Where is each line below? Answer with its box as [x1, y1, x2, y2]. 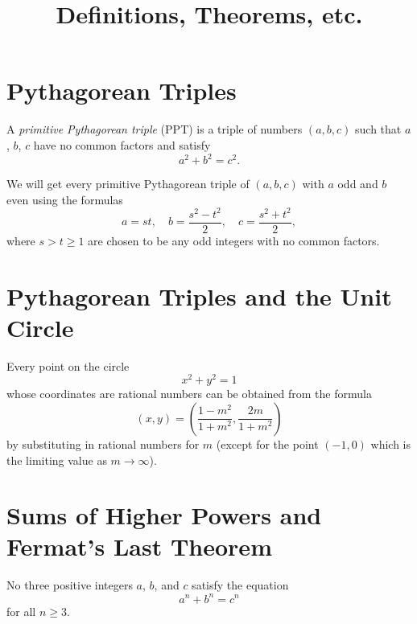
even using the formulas [6, 191, 123, 207]
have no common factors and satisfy [33, 136, 211, 153]
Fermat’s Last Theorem [6, 530, 272, 563]
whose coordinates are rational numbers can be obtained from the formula [6, 385, 372, 402]
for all [6, 602, 36, 619]
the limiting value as [6, 451, 107, 468]
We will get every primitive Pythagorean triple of [6, 175, 250, 191]
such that [355, 121, 402, 138]
